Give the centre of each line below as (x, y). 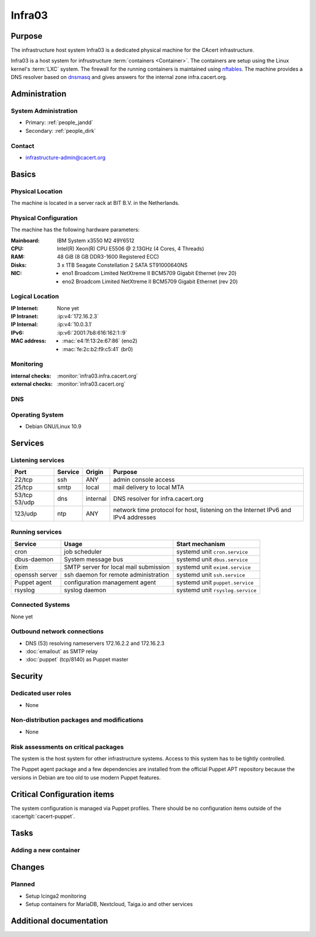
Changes (28, 867)
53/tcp (23, 495)
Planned (23, 884)
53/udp (24, 502)
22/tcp (24, 480)
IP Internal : (24, 324)
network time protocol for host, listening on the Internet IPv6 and (202, 510)
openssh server (36, 575)
